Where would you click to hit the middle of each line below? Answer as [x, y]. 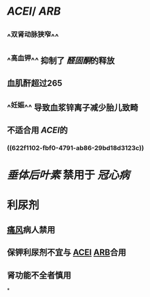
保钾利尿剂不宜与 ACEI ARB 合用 [67, 253]
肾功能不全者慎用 [39, 275]
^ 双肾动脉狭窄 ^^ [33, 36]
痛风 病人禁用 [31, 229]
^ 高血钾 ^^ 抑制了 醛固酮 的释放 [61, 59]
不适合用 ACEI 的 [37, 130]
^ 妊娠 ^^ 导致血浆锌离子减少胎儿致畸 [73, 106]
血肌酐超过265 [35, 83]
